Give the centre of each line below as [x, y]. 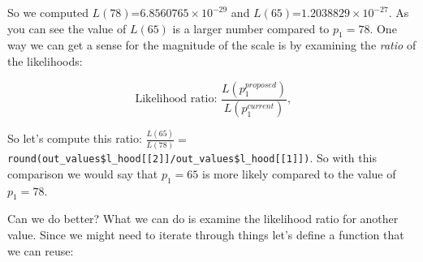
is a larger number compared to [251, 28]
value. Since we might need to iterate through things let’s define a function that [206, 234]
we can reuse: [41, 250]
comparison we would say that [83, 173]
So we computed [48, 12]
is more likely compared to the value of [299, 173]
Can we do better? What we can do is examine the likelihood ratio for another [203, 219]
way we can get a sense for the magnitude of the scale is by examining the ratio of [212, 45]
